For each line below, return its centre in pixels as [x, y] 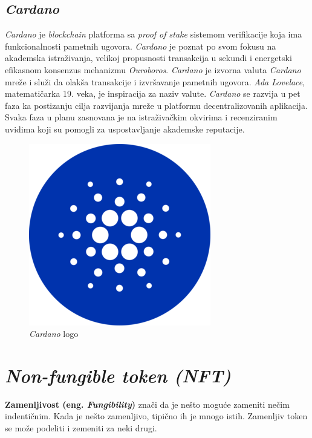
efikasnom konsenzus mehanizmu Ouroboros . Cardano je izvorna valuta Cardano [153, 69]
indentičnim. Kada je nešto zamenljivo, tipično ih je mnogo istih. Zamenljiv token [156, 416]
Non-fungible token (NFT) [118, 375]
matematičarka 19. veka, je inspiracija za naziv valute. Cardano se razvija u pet [153, 93]
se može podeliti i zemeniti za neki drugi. [81, 428]
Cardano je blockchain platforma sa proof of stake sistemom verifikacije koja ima [154, 34]
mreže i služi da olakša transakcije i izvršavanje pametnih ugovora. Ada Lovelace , [155, 81]
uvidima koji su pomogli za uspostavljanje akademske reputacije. [125, 129]
